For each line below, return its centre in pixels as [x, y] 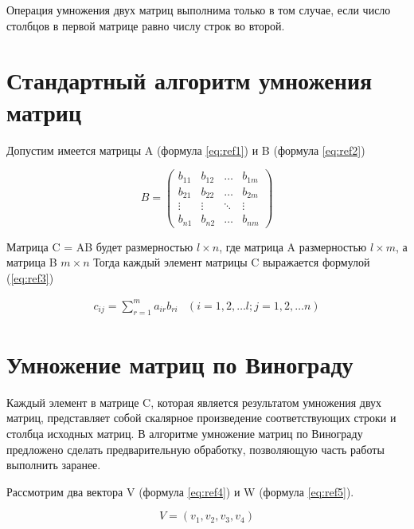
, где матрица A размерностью [293, 246]
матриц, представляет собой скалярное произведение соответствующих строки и [201, 418]
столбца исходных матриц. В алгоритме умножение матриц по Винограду [185, 434]
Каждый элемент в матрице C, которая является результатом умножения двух [194, 402]
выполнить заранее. [54, 465]
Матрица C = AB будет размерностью [100, 246]
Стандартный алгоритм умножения [189, 80]
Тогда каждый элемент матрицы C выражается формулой [232, 262]
